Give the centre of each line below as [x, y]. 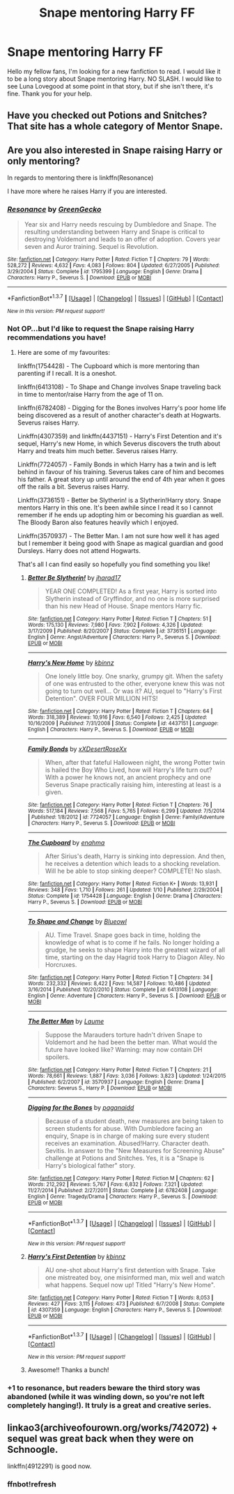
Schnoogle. [33, 1450]
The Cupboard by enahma [66, 843]
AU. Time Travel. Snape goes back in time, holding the [123, 935]
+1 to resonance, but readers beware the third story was [104, 1387]
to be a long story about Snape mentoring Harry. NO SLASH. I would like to [115, 79]
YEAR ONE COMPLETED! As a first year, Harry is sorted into [131, 591]
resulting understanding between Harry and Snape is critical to [114, 232]
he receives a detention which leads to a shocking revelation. [133, 864]
